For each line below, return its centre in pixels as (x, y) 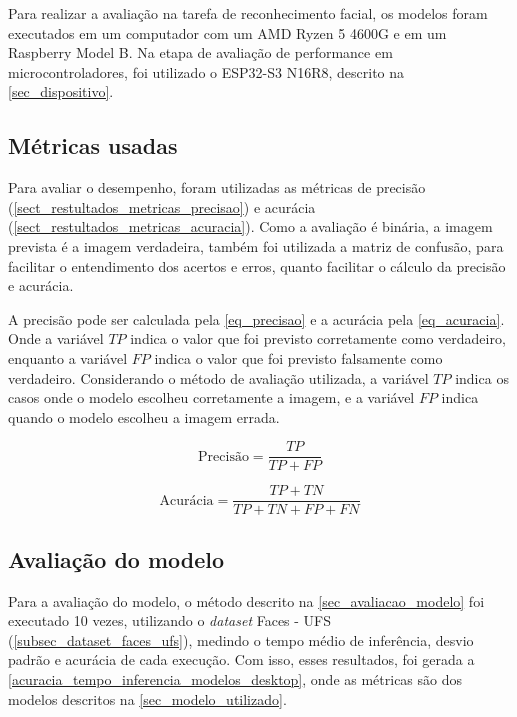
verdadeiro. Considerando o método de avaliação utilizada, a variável (218, 377)
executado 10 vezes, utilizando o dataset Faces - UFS (170, 620)
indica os (482, 377)
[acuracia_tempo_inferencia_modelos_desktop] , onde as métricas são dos (235, 679)
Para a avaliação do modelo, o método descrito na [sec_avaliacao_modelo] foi (246, 600)
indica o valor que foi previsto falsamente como (298, 357)
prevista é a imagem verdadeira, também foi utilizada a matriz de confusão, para (256, 245)
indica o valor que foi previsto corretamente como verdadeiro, (318, 338)
